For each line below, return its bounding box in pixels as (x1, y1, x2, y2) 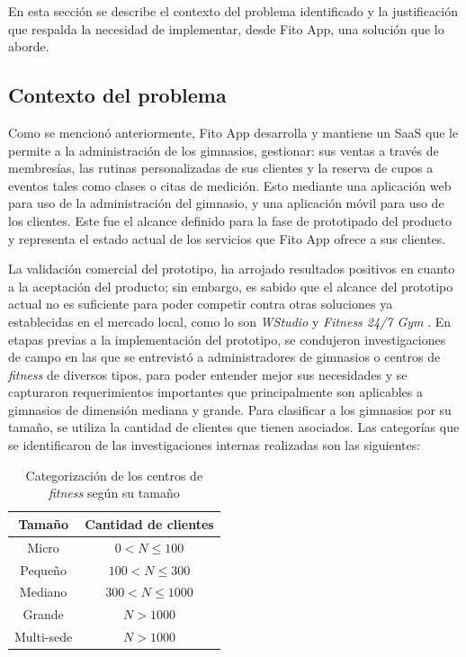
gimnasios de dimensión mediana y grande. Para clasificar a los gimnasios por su (8, 400, 452, 418)
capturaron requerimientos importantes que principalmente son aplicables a (8, 382, 424, 401)
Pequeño (20, 560, 67, 579)
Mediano (19, 582, 67, 601)
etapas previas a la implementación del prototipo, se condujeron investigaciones (8, 329, 446, 348)
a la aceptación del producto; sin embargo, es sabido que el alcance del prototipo (8, 276, 453, 295)
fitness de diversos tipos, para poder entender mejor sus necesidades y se (8, 364, 408, 383)
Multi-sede (14, 627, 73, 646)
